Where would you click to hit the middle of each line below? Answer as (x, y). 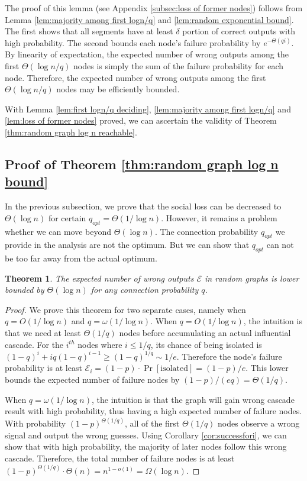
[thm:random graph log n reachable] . (71, 132)
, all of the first (152, 423)
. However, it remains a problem (219, 217)
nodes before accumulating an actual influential (205, 333)
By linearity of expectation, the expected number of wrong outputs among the (147, 54)
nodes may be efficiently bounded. (118, 89)
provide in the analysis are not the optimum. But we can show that (127, 245)
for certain (67, 217)
